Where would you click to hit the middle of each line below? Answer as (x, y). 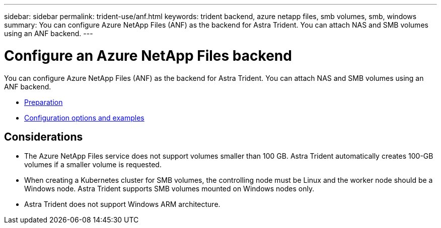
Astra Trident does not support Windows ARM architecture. (122, 204)
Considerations (44, 137)
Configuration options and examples (84, 118)
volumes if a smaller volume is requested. (93, 165)
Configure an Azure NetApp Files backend (148, 55)
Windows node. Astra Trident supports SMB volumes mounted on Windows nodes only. (169, 189)
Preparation (44, 102)
